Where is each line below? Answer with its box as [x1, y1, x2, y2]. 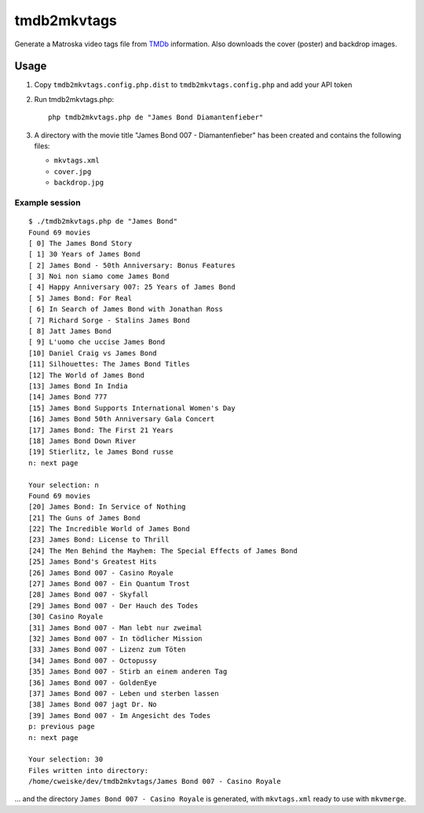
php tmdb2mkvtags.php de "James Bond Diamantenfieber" [48, 113, 264, 122]
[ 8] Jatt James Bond [28, 326, 111, 336]
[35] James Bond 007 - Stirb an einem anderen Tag [28, 667, 228, 676]
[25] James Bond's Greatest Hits [28, 557, 157, 567]
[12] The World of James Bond [28, 370, 145, 380]
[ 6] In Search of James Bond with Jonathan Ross [28, 304, 224, 314]
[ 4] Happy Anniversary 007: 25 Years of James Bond [28, 283, 236, 292]
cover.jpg [53, 167, 92, 176]
